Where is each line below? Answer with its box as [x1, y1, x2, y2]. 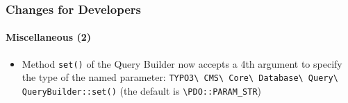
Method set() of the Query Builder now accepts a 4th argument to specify [22, 56, 342, 71]
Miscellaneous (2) [6, 30, 92, 44]
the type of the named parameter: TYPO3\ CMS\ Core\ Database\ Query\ [22, 70, 338, 84]
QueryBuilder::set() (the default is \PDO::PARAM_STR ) [22, 83, 262, 97]
